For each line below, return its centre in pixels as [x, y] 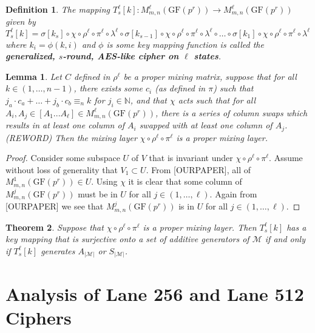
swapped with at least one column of [206, 125]
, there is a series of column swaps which [231, 112]
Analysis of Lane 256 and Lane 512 [155, 293]
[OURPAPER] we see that [55, 206]
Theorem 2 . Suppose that [55, 227]
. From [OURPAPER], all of [198, 169]
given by [21, 21]
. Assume [286, 158]
